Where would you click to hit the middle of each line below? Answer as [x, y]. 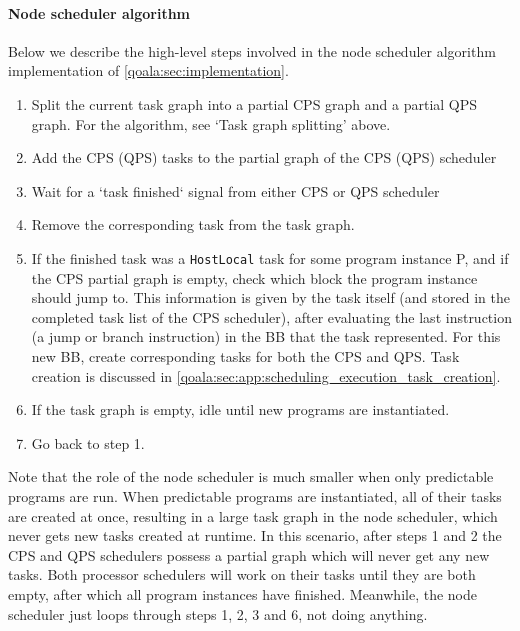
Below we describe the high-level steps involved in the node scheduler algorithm [252, 50]
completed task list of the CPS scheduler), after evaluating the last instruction [271, 316]
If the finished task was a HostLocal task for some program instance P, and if [270, 257]
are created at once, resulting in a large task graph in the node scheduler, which [253, 515]
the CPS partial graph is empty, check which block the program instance [254, 277]
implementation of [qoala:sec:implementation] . [148, 70]
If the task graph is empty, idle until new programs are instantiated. [240, 409]
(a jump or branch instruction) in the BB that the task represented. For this [266, 336]
